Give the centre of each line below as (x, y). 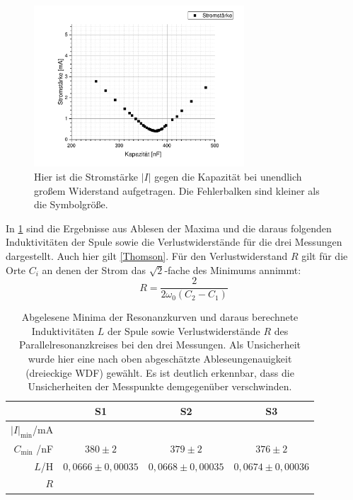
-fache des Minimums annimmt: (233, 269)
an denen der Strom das (94, 269)
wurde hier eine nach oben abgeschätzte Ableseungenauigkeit (160, 359)
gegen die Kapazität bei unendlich (228, 177)
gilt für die (325, 256)
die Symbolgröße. (71, 204)
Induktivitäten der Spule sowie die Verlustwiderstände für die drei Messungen (174, 242)
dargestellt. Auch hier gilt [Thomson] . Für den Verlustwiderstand (147, 256)
